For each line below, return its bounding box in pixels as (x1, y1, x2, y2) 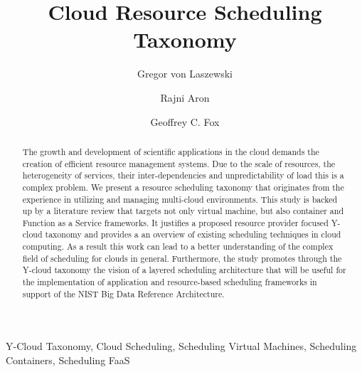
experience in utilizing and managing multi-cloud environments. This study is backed (22, 193, 338, 205)
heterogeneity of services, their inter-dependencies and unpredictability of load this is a (22, 169, 344, 181)
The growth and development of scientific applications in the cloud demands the (22, 145, 319, 157)
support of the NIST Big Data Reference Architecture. (22, 287, 225, 299)
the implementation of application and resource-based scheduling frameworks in (22, 276, 317, 288)
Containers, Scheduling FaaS (6, 353, 130, 368)
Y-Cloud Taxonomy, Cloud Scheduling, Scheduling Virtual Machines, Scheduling (6, 339, 357, 354)
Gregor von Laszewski (137, 66, 233, 81)
